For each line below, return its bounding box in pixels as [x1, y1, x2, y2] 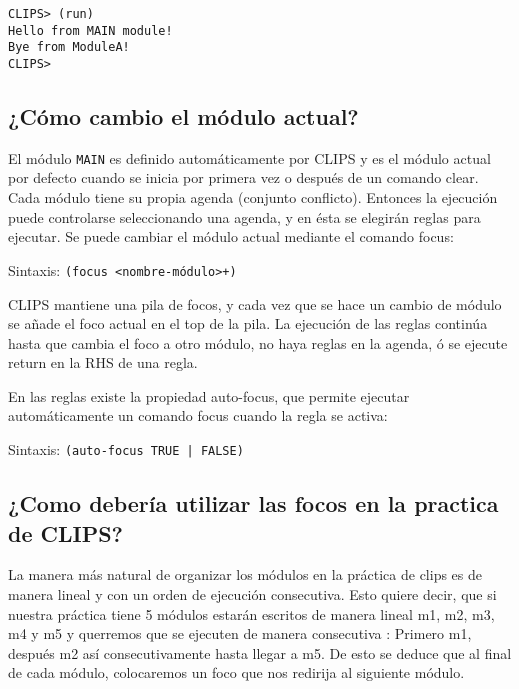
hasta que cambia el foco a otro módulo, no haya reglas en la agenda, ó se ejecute [8, 332, 508, 353]
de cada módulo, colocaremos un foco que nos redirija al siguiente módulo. [8, 662, 465, 683]
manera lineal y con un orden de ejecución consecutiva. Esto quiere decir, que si [8, 583, 497, 604]
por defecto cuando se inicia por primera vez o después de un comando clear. [8, 167, 479, 188]
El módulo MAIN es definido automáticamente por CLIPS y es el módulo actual [8, 147, 491, 168]
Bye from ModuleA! [8, 40, 130, 55]
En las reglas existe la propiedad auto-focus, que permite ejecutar [8, 385, 410, 406]
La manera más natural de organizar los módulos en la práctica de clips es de [8, 564, 483, 585]
